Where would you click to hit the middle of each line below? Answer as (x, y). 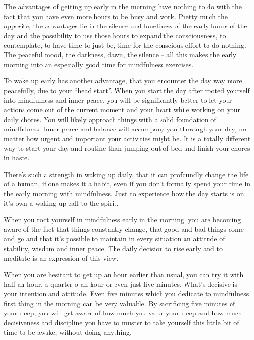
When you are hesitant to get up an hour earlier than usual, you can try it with (124, 274)
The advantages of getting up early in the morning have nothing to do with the (123, 6)
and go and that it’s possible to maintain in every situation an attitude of (115, 239)
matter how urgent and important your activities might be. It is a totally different (127, 138)
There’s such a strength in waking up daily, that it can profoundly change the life (126, 174)
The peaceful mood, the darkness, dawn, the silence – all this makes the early (120, 54)
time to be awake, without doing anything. (68, 332)
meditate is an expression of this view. (61, 258)
